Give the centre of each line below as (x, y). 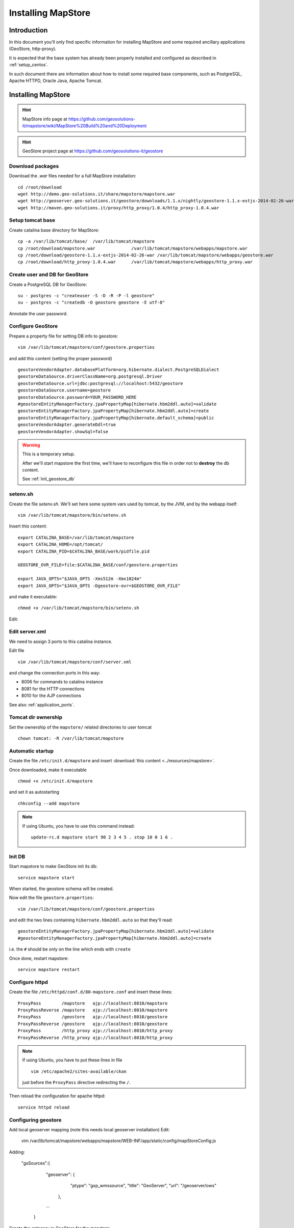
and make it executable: (33, 596)
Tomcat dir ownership (36, 717)
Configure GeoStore (34, 326)
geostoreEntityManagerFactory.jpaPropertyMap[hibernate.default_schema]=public (116, 418)
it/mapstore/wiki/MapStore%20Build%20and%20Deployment (85, 126)
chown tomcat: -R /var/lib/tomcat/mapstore (71, 739)
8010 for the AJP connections (51, 696)
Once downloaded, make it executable (48, 770)
